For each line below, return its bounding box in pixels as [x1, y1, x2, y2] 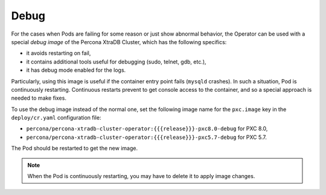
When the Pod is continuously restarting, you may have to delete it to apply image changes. [27, 173, 255, 180]
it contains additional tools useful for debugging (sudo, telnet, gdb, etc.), [26, 58, 206, 65]
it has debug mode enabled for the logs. [26, 66, 126, 74]
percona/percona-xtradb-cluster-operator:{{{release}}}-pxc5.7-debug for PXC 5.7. [26, 133, 267, 141]
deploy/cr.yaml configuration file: [11, 114, 101, 121]
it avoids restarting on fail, [26, 50, 91, 57]
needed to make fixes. [11, 94, 66, 102]
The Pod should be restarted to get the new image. [11, 145, 138, 152]
